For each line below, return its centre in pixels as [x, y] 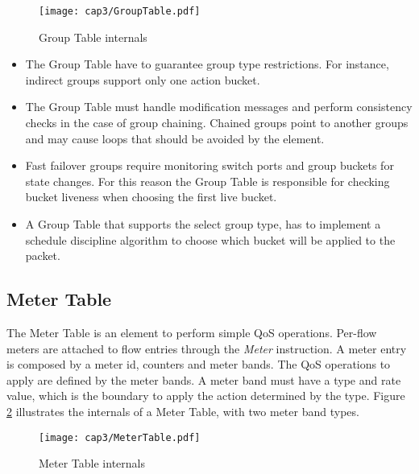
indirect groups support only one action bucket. [143, 79]
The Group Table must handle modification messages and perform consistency [219, 107]
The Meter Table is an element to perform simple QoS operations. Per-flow [192, 332]
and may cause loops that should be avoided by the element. [175, 138]
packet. [43, 256]
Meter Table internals [92, 463]
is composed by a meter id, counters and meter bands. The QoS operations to [199, 364]
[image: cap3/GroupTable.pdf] [120, 11]
